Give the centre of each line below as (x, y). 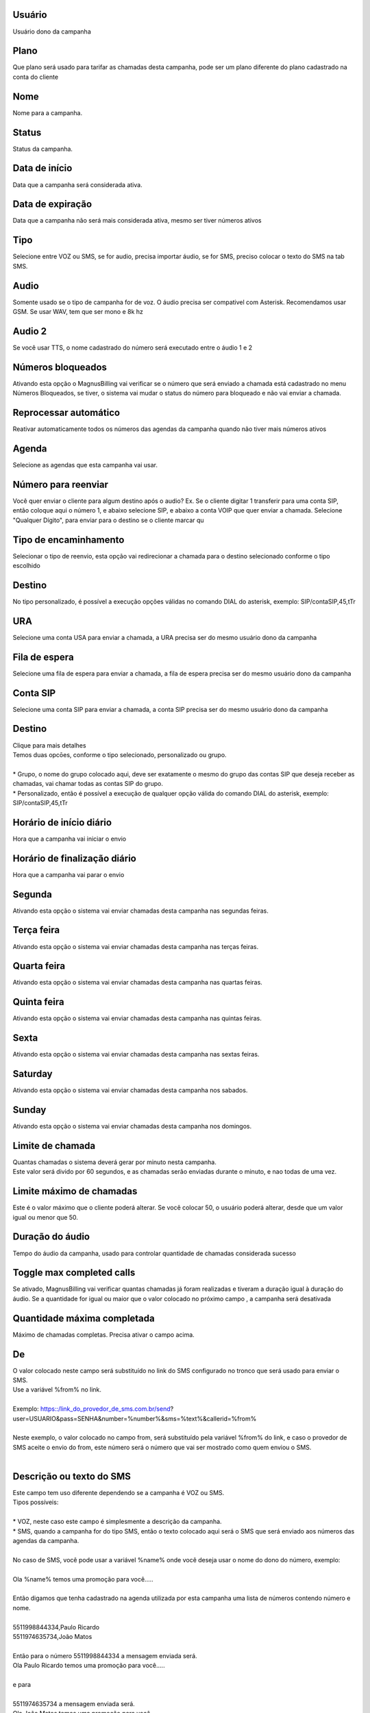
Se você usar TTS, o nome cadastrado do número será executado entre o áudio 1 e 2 (133, 347)
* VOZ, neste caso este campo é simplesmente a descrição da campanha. (117, 1522)
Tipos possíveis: (36, 1502)
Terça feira (36, 930)
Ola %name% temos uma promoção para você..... (83, 1579)
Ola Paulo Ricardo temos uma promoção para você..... (89, 1666)
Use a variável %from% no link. (57, 1390)
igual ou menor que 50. (46, 1217)
